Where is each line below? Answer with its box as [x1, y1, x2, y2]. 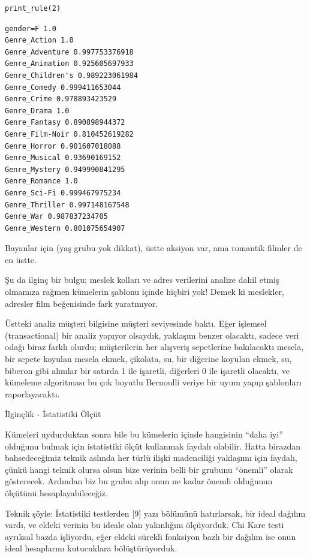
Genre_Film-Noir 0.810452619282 [5, 129, 134, 138]
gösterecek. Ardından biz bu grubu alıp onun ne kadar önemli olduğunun [5, 475, 273, 487]
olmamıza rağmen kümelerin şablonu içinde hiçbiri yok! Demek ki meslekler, [5, 285, 284, 298]
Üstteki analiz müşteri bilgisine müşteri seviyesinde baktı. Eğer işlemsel [5, 317, 267, 330]
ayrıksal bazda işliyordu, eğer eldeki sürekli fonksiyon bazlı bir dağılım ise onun [5, 530, 296, 542]
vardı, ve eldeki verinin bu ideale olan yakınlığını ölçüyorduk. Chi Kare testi [5, 518, 284, 531]
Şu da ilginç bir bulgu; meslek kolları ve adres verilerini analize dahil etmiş [5, 273, 279, 286]
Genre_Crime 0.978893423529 [5, 95, 117, 104]
